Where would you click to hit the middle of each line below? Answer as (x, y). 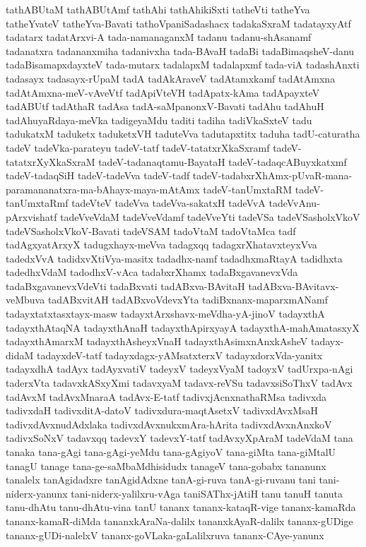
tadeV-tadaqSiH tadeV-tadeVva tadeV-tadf (98, 175)
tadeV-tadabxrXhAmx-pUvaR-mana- (272, 175)
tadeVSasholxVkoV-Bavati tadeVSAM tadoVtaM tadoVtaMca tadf (151, 230)
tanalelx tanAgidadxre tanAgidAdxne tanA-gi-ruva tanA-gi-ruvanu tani (161, 480)
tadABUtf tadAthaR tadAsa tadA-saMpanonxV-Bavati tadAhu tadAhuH (165, 106)
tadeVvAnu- (294, 203)
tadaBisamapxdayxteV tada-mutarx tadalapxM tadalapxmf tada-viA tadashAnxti (183, 65)
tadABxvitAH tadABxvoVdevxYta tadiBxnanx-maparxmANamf (188, 300)
